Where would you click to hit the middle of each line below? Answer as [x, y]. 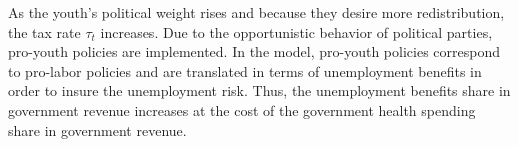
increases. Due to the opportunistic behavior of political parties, [296, 31]
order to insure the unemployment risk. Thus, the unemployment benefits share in [259, 90]
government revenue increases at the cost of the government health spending [242, 109]
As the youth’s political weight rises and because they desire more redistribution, [256, 12]
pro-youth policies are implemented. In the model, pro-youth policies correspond [254, 51]
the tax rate [44, 31]
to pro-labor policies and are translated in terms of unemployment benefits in [245, 70]
